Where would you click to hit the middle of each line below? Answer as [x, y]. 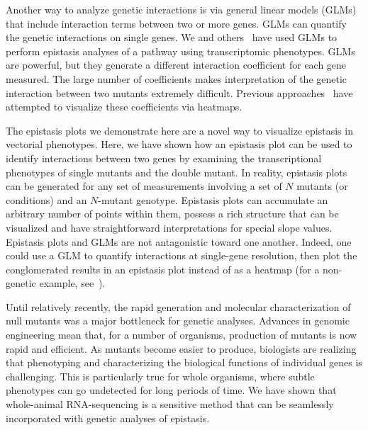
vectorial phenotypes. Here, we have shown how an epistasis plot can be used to [179, 144]
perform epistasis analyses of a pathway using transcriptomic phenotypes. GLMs [180, 51]
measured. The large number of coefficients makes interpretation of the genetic [177, 78]
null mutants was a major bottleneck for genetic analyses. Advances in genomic [178, 321]
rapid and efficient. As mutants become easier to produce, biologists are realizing [181, 348]
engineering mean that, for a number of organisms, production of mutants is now [182, 335]
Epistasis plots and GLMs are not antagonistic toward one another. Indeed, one [179, 241]
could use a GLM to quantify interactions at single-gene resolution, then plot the [182, 255]
